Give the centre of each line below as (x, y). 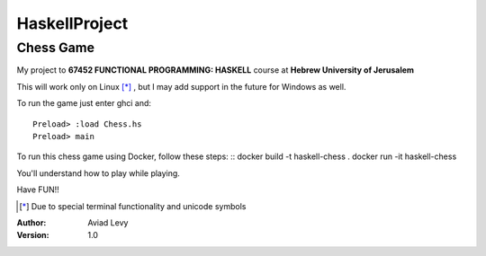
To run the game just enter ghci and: (84, 103)
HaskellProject (72, 23)
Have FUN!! (38, 190)
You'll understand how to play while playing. (98, 173)
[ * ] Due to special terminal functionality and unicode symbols (133, 206)
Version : (33, 235)
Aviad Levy (108, 222)
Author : (31, 222)
